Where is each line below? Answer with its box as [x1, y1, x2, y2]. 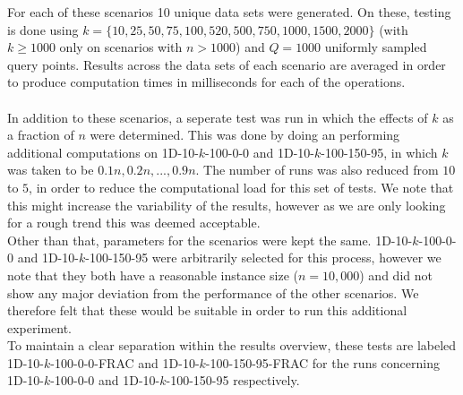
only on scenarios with [59, 38, 183, 56]
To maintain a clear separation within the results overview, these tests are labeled [7, 336, 457, 355]
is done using [7, 20, 79, 39]
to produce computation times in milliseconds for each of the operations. [7, 73, 406, 91]
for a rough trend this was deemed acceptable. [7, 213, 261, 232]
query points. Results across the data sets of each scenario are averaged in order [7, 55, 446, 73]
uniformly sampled [324, 38, 427, 56]
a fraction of [7, 125, 74, 144]
